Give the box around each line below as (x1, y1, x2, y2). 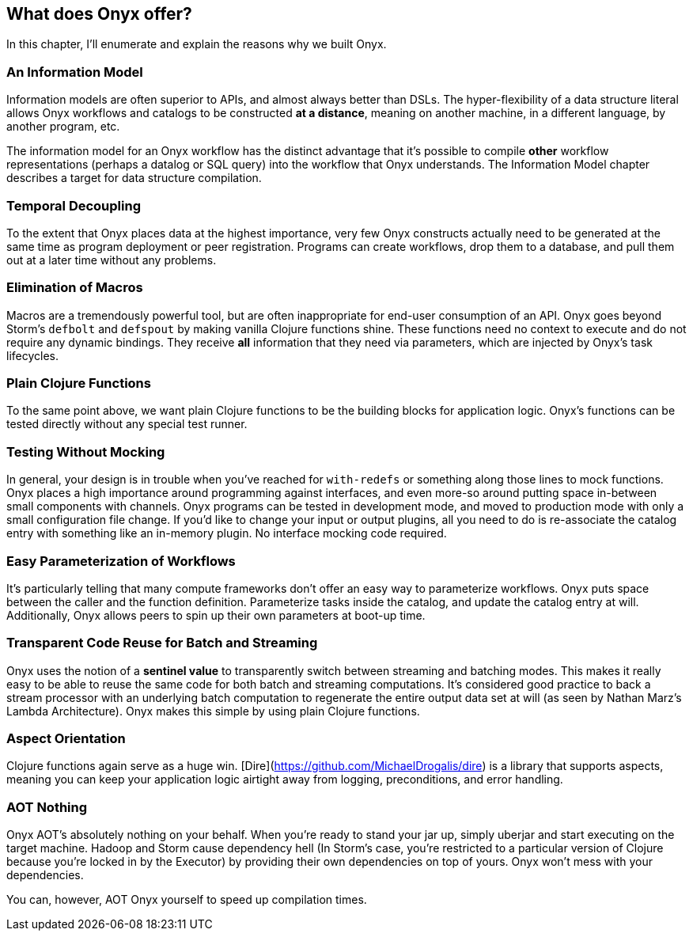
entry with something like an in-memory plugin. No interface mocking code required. (6, 526, 447, 541)
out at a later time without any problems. (6, 252, 217, 267)
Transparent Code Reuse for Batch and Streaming (6, 635, 318, 651)
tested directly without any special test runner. (6, 417, 248, 431)
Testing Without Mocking (6, 443, 165, 460)
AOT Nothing (6, 799, 88, 815)
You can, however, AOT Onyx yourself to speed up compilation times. (6, 893, 367, 907)
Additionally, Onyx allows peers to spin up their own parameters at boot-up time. (6, 608, 426, 622)
